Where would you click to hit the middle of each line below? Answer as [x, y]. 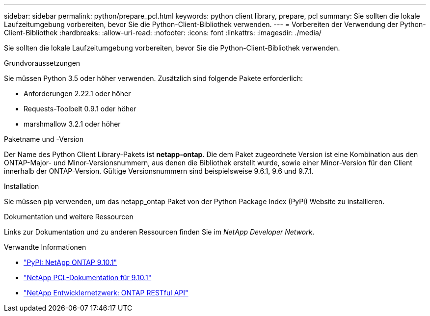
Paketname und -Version [44, 139]
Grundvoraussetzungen [42, 63]
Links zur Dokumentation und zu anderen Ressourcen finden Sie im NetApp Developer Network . [159, 232]
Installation [22, 186]
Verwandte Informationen [45, 247]
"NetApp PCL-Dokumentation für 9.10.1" [88, 277]
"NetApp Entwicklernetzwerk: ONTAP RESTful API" [106, 293]
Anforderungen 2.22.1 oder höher [77, 93]
